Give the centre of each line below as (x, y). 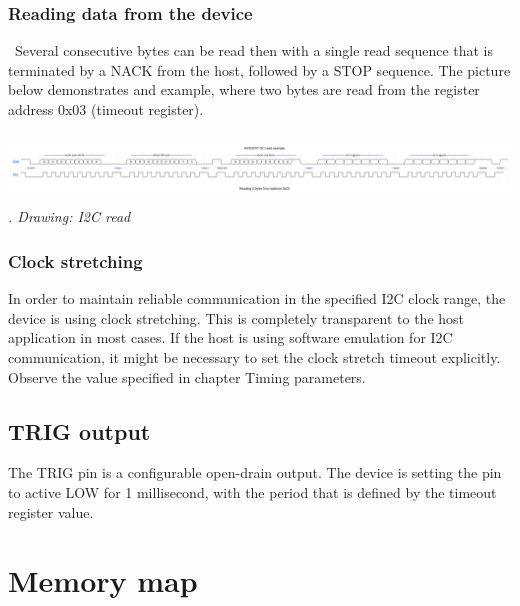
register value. (51, 511)
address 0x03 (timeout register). (106, 109)
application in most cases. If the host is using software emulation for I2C (230, 337)
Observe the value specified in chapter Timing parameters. (187, 376)
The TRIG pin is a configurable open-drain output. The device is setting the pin (255, 472)
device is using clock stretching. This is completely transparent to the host (236, 317)
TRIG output (79, 430)
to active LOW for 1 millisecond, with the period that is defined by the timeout (252, 492)
